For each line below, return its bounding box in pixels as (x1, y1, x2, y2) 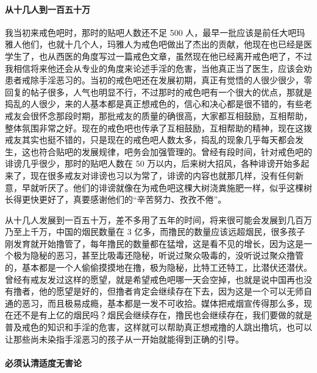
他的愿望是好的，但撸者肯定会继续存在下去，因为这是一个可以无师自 (38, 285, 312, 298)
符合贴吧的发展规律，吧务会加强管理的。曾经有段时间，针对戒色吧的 (38, 145, 312, 158)
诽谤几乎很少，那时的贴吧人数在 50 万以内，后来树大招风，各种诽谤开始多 (5, 157, 301, 170)
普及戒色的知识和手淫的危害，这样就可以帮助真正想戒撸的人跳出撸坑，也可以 (5, 321, 312, 333)
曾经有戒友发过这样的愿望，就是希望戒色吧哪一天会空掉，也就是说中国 (5, 273, 287, 285)
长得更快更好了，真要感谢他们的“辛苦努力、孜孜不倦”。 (5, 193, 227, 206)
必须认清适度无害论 (5, 356, 82, 369)
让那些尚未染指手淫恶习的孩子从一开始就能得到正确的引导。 (5, 332, 244, 345)
